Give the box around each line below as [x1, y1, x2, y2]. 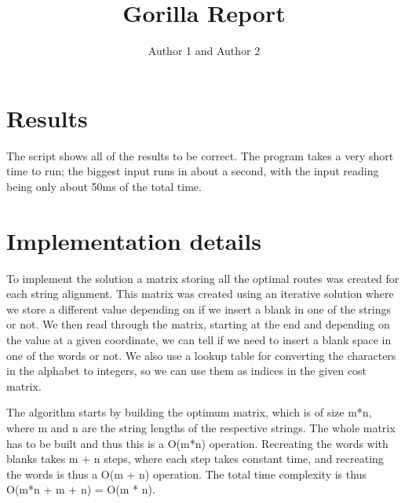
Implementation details [6, 224, 261, 256]
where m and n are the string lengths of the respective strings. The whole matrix [6, 419, 396, 435]
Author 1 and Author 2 [148, 42, 261, 59]
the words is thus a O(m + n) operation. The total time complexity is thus [6, 465, 367, 482]
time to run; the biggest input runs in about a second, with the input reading [6, 163, 379, 179]
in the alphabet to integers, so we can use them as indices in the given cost [6, 362, 367, 379]
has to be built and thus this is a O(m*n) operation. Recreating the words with [6, 435, 389, 451]
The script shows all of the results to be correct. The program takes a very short [6, 147, 394, 163]
